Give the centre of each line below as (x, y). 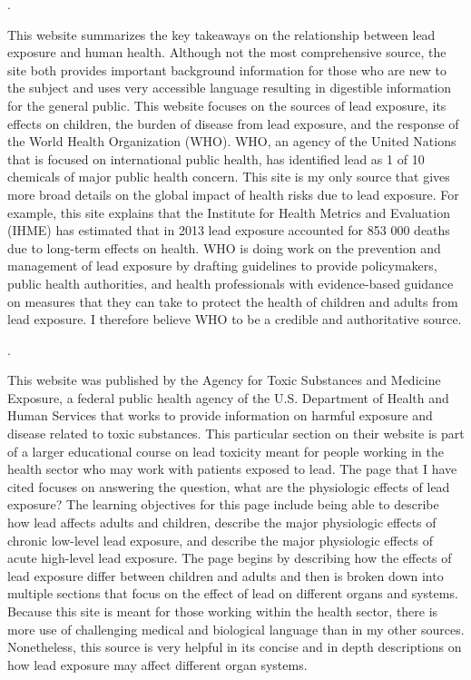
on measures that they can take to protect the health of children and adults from (233, 301)
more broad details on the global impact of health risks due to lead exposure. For (233, 194)
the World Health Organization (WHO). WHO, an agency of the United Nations (232, 141)
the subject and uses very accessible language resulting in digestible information (230, 88)
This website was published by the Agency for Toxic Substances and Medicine (224, 380)
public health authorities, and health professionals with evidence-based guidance (231, 283)
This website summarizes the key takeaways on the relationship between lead (221, 34)
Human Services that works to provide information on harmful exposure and (220, 415)
